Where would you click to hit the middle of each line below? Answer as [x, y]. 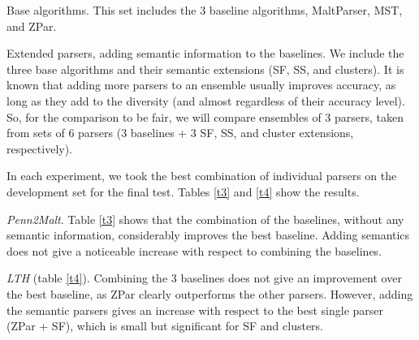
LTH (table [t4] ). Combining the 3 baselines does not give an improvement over [204, 278]
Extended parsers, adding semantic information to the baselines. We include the [205, 53]
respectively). [40, 148]
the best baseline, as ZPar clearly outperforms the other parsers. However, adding [210, 293]
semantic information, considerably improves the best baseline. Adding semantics [208, 235]
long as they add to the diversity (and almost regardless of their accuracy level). [206, 100]
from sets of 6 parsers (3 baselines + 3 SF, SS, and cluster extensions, [180, 133]
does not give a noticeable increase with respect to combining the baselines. [194, 250]
